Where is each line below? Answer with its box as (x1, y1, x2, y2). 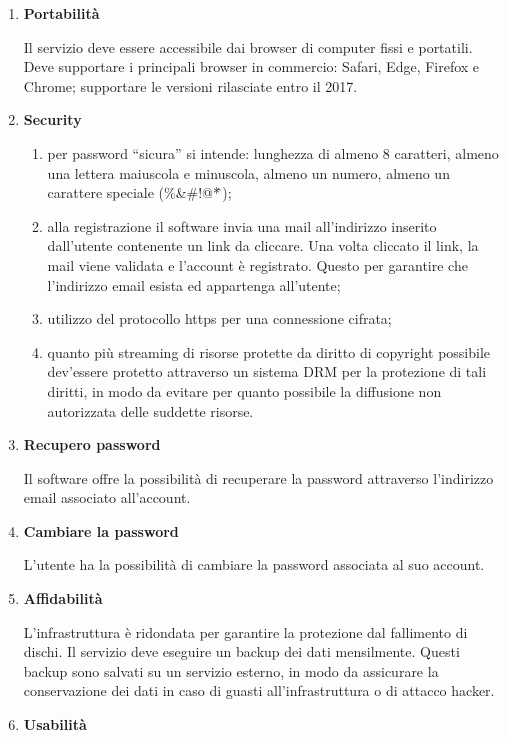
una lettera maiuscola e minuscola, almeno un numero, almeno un (47, 162, 450, 183)
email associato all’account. (23, 487, 191, 508)
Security (23, 109, 82, 130)
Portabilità (23, 3, 100, 23)
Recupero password (23, 434, 161, 455)
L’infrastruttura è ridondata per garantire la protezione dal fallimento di (23, 621, 468, 642)
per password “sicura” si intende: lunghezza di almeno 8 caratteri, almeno (47, 142, 499, 163)
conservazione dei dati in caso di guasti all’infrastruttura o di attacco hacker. (23, 680, 495, 701)
